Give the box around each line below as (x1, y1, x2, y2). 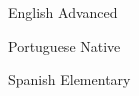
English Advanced (8, 2, 118, 22)
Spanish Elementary (8, 69, 131, 90)
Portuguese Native (8, 35, 121, 56)
